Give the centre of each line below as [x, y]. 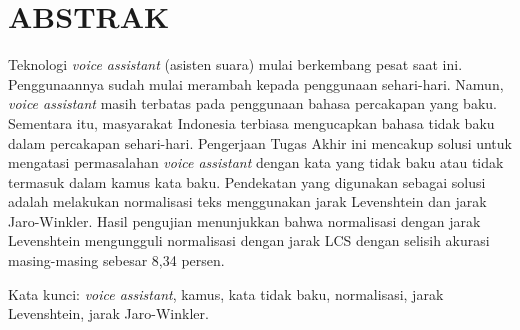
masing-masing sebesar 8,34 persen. [116, 260]
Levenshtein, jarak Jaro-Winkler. [108, 313]
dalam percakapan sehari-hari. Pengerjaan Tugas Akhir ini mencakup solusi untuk [260, 142]
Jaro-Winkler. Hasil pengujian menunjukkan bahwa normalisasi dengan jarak [244, 220]
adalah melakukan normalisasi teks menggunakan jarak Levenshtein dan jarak [247, 201]
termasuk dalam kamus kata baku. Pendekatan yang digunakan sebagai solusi [247, 181]
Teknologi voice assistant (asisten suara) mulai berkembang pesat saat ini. [235, 64]
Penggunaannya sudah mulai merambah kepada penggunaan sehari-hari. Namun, [256, 83]
